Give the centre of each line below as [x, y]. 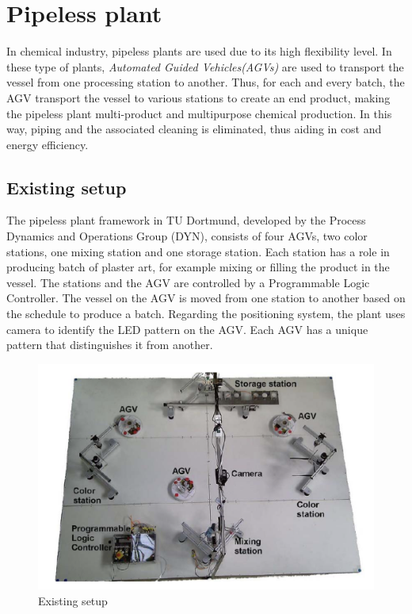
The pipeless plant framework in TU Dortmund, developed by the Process [186, 220]
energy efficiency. [48, 144]
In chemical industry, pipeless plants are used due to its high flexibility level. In [199, 51]
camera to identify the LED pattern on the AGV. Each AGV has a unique [187, 329]
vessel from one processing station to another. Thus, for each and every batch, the [206, 82]
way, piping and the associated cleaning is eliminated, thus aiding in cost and [194, 129]
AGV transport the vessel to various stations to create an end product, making [198, 97]
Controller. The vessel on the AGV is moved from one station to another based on [206, 298]
